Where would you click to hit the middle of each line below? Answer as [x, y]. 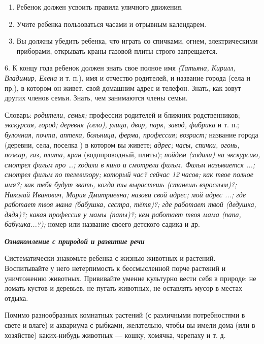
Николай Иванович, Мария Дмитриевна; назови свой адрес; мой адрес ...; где [125, 194]
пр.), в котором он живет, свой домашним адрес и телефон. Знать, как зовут [123, 88]
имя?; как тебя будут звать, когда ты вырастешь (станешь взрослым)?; [121, 184]
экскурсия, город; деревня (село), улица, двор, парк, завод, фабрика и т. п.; [122, 125]
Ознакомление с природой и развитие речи [75, 241]
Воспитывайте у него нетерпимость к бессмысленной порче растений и [115, 268]
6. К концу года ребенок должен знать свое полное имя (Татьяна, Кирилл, [120, 68]
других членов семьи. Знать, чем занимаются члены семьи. [96, 98]
